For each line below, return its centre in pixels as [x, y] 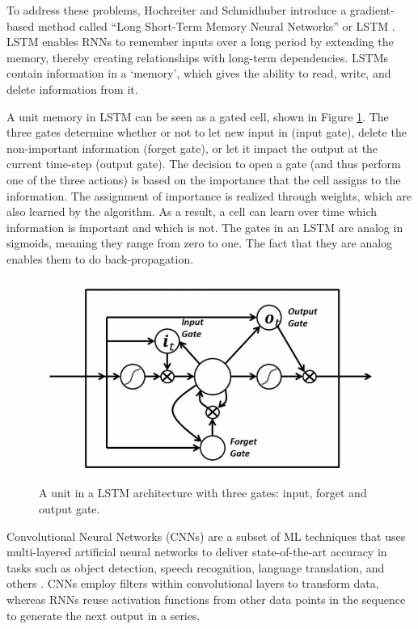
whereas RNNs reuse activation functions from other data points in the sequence [206, 599]
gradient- [372, 10]
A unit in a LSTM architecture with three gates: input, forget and [203, 493]
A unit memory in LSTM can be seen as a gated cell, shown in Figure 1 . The [198, 116]
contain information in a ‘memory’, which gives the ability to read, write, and [199, 73]
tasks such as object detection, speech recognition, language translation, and [196, 567]
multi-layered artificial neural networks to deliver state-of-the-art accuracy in [197, 552]
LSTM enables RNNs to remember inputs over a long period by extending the [200, 42]
